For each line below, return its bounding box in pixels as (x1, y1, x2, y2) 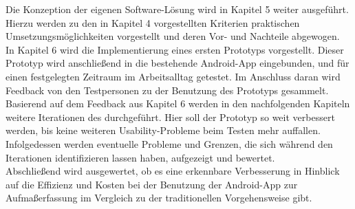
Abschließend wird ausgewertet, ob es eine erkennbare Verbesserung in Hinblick (6, 164, 340, 178)
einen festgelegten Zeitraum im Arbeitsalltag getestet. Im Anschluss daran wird (6, 69, 341, 83)
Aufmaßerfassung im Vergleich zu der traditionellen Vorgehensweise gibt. (6, 190, 312, 205)
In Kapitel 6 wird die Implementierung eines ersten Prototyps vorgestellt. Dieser (6, 42, 344, 56)
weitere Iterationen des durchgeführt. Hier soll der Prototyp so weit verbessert (6, 109, 335, 124)
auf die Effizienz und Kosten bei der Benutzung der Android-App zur (6, 177, 298, 191)
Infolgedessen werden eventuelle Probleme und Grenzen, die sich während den (6, 136, 333, 151)
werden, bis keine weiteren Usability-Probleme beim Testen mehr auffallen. (6, 123, 321, 137)
